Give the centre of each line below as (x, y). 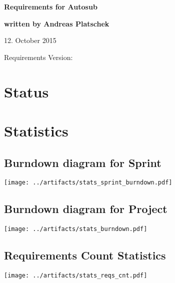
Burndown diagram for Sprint (83, 162)
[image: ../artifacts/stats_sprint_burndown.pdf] (88, 183)
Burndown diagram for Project (86, 209)
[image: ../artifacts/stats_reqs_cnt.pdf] (76, 276)
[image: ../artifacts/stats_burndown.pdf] (76, 229)
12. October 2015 (30, 40)
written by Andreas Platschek (57, 23)
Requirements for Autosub (51, 6)
